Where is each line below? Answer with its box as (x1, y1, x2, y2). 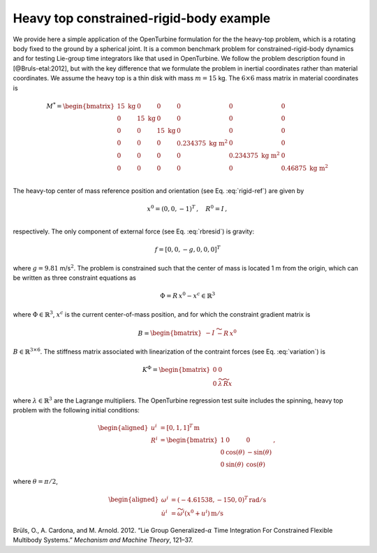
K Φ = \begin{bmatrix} (142, 364, 211, 374)
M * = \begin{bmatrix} (46, 101, 115, 110)
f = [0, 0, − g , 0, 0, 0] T (154, 245, 221, 254)
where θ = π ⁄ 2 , (13, 477, 59, 486)
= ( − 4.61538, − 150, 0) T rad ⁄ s (170, 494, 267, 503)
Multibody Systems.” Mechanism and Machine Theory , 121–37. (13, 536, 193, 545)
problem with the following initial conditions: (13, 405, 140, 414)
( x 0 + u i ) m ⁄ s (184, 508, 223, 517)
